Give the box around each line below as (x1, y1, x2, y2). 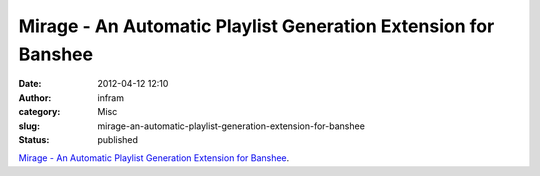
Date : (18, 78, 42, 90)
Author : (18, 91, 52, 104)
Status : (18, 133, 50, 145)
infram (97, 91, 125, 104)
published (97, 133, 139, 145)
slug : (18, 120, 40, 132)
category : (18, 106, 61, 118)
